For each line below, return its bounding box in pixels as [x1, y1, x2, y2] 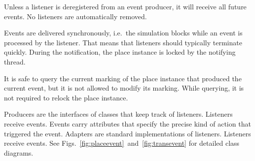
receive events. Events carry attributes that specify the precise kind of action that [4, 118, 251, 129]
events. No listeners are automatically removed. [4, 11, 147, 21]
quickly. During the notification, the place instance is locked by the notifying [4, 47, 236, 57]
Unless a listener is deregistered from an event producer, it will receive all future [4, 1, 247, 11]
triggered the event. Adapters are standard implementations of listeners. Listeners [4, 128, 251, 138]
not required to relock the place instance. [4, 92, 128, 102]
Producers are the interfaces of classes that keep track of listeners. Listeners [4, 109, 233, 119]
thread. [4, 56, 26, 66]
